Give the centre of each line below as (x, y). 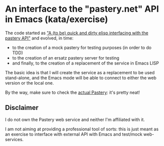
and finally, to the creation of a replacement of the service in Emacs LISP (85, 63)
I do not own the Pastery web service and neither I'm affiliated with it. (75, 119)
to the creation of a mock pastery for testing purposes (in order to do (82, 47)
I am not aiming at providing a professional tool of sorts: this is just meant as (82, 129)
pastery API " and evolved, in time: (39, 38)
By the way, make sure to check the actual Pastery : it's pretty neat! (73, 92)
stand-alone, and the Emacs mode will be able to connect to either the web (81, 78)
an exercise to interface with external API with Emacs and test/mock (74, 134)
